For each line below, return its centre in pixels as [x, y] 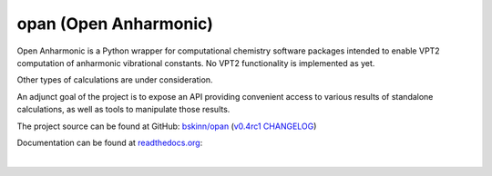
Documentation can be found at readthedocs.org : [110, 142]
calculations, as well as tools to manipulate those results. [123, 110]
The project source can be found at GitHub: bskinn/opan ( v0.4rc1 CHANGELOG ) [167, 126]
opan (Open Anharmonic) [115, 24]
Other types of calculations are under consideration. [115, 80]
